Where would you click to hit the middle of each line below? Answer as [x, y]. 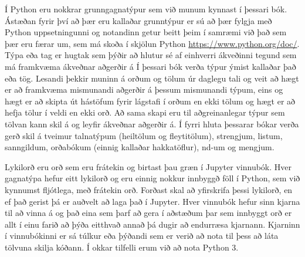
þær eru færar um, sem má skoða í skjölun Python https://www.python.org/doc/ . [152, 43]
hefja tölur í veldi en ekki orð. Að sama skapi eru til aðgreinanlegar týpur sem [145, 112]
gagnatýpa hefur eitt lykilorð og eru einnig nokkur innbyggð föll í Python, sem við [152, 178]
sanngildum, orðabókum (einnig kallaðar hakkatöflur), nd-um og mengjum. [140, 147]
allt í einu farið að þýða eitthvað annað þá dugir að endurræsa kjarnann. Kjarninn [152, 224]
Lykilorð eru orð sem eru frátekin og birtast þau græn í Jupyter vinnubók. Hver [148, 166]
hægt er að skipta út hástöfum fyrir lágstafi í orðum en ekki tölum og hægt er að [150, 101]
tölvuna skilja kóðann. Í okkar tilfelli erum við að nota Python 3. [122, 247]
